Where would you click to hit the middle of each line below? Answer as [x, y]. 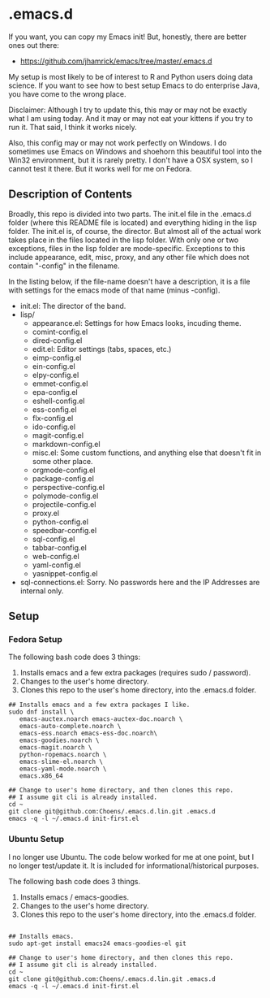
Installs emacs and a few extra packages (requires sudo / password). [135, 673]
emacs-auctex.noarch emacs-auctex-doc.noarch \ [101, 719]
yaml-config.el [56, 565]
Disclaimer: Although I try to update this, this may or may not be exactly [128, 110]
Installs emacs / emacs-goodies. [75, 897]
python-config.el [60, 522]
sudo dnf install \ [41, 712]
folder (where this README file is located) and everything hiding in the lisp [133, 222]
